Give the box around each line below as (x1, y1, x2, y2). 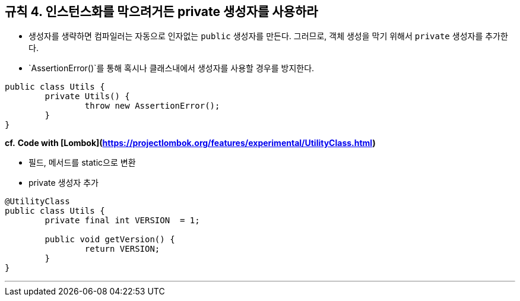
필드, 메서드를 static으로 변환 (28, 157, 136, 168)
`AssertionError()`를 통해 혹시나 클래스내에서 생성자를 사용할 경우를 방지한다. (28, 63, 315, 74)
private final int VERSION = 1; (45, 216, 200, 226)
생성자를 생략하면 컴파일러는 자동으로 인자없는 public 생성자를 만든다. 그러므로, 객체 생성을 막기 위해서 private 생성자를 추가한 (28, 31, 508, 42)
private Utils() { (45, 91, 130, 102)
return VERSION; (84, 244, 160, 254)
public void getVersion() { (45, 235, 175, 245)
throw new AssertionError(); (84, 101, 220, 111)
